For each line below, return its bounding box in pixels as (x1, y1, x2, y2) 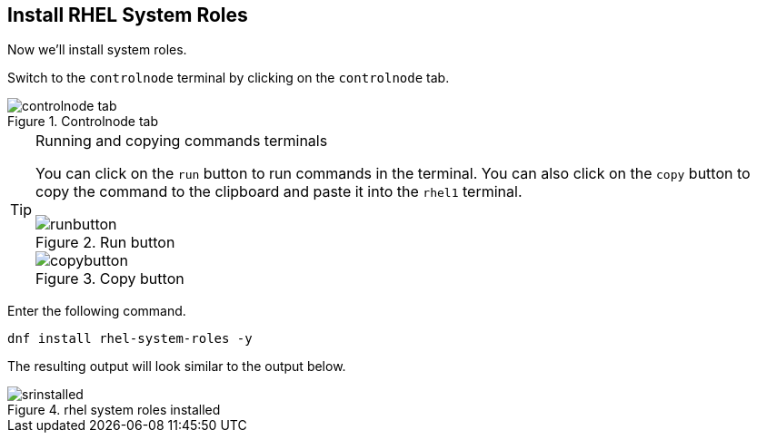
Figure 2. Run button (35, 233, 175, 252)
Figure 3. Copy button (35, 269, 184, 288)
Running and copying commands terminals (35, 132, 328, 151)
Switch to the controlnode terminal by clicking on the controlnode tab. (7, 70, 450, 86)
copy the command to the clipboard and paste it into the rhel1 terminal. (35, 182, 523, 201)
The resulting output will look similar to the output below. (7, 358, 346, 375)
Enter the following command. (7, 303, 186, 319)
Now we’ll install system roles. (7, 42, 187, 58)
